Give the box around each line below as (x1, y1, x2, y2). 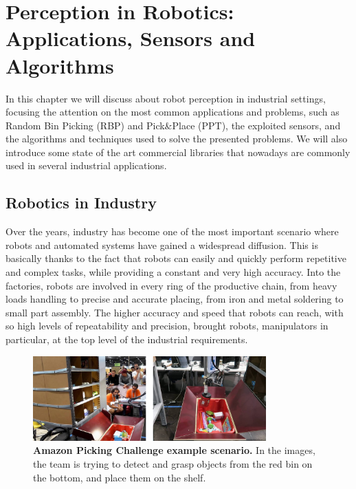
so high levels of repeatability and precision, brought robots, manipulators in (5, 318, 329, 333)
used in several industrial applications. (5, 158, 167, 173)
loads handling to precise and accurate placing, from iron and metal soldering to (5, 292, 344, 306)
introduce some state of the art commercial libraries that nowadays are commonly (5, 144, 351, 159)
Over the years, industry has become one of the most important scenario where (5, 224, 339, 239)
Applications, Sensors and (5, 24, 256, 52)
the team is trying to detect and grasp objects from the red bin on (33, 457, 313, 471)
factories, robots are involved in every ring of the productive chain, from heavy (5, 278, 337, 292)
